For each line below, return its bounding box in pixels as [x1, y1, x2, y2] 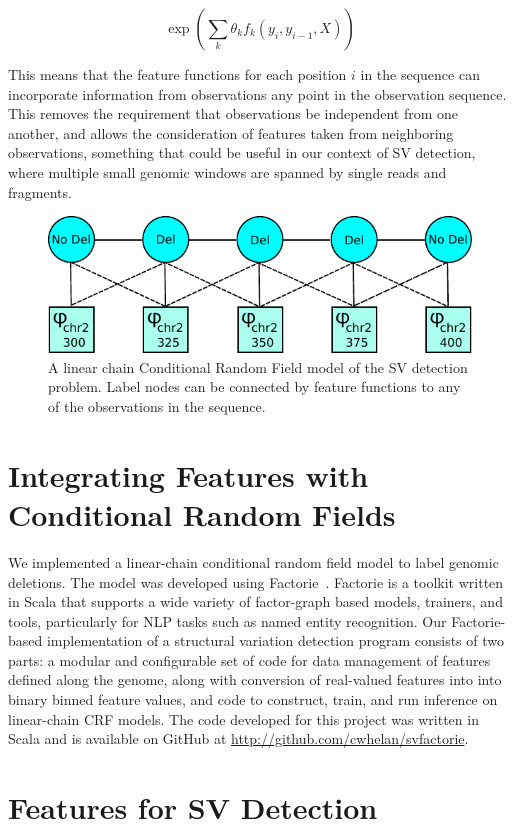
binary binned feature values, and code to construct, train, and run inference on [8, 689, 498, 710]
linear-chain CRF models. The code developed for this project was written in [8, 708, 479, 729]
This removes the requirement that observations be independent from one [8, 103, 459, 124]
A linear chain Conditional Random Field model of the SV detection [48, 356, 468, 377]
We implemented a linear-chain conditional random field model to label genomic [8, 551, 499, 572]
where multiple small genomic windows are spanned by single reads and [8, 161, 447, 182]
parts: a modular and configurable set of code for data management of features [8, 649, 491, 670]
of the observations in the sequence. [48, 396, 266, 417]
